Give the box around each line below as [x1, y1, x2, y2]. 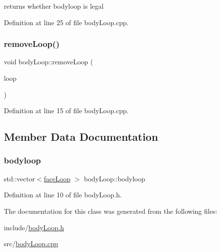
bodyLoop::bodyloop [84, 173, 145, 183]
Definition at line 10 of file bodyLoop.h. [4, 190, 122, 200]
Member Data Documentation [4, 129, 158, 144]
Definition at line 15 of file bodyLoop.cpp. [4, 105, 129, 116]
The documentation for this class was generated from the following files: [4, 206, 218, 216]
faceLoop [44, 173, 71, 183]
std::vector [4, 173, 35, 183]
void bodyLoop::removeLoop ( [4, 57, 94, 67]
